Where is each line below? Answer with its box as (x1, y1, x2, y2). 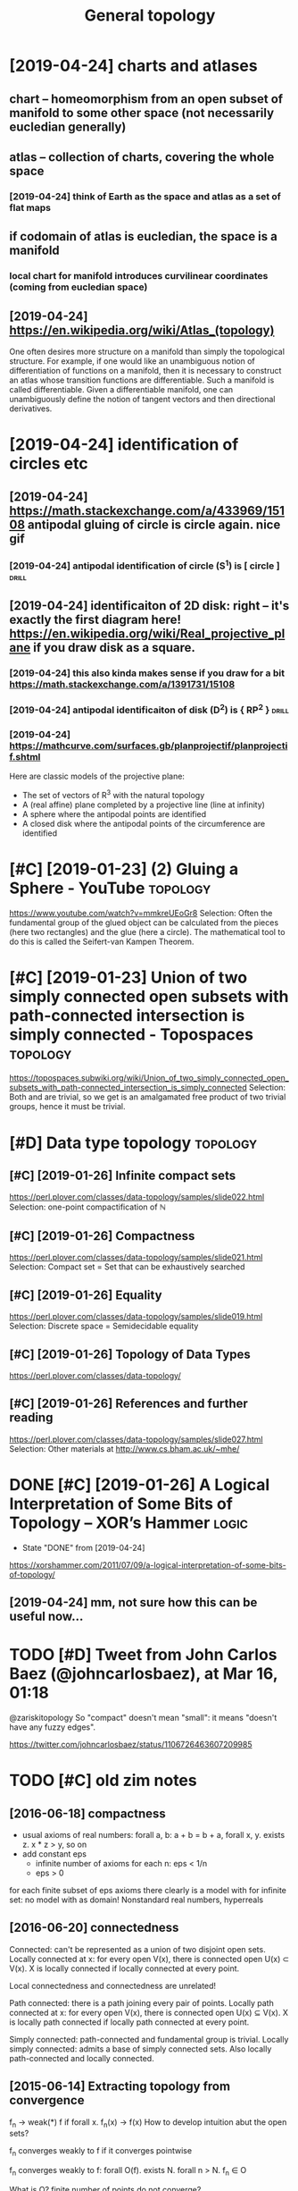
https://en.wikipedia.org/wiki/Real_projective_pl (9, 627, 286, 642)
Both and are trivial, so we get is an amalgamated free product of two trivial (9, 1091, 286, 1102)
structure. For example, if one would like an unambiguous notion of (9, 356, 256, 367)
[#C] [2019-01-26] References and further (9, 1396, 248, 1412)
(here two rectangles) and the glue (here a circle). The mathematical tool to (9, 926, 286, 937)
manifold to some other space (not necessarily (9, 105, 275, 121)
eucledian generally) (9, 119, 127, 134)
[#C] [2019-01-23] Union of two (9, 967, 248, 988)
